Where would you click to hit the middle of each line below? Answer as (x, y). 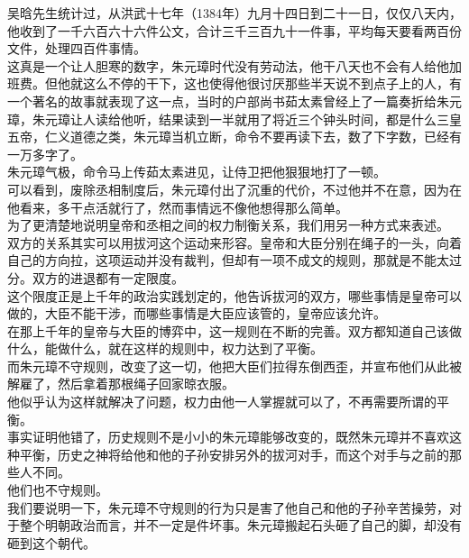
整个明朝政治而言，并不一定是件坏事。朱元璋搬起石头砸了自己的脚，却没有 (240, 525)
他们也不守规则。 (58, 490)
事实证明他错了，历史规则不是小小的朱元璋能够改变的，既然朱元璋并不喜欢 (228, 437)
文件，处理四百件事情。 (77, 48)
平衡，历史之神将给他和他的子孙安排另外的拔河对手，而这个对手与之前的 (234, 454)
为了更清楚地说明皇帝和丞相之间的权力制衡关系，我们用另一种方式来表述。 (228, 225)
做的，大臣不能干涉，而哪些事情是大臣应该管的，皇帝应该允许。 (197, 313)
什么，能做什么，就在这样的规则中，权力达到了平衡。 (165, 348)
